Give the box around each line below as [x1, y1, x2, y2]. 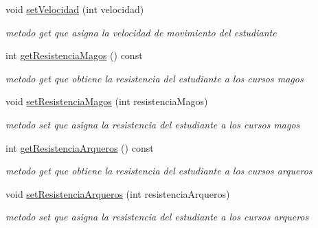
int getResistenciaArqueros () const [5, 140, 154, 155]
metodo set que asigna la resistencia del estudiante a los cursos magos [5, 117, 300, 131]
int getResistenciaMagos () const [5, 48, 143, 62]
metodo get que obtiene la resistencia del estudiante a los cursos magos [5, 71, 304, 85]
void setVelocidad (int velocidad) [5, 2, 144, 16]
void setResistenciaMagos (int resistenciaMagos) [5, 94, 208, 109]
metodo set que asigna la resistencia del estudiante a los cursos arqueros [5, 209, 309, 224]
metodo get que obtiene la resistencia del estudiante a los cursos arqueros [5, 163, 313, 178]
